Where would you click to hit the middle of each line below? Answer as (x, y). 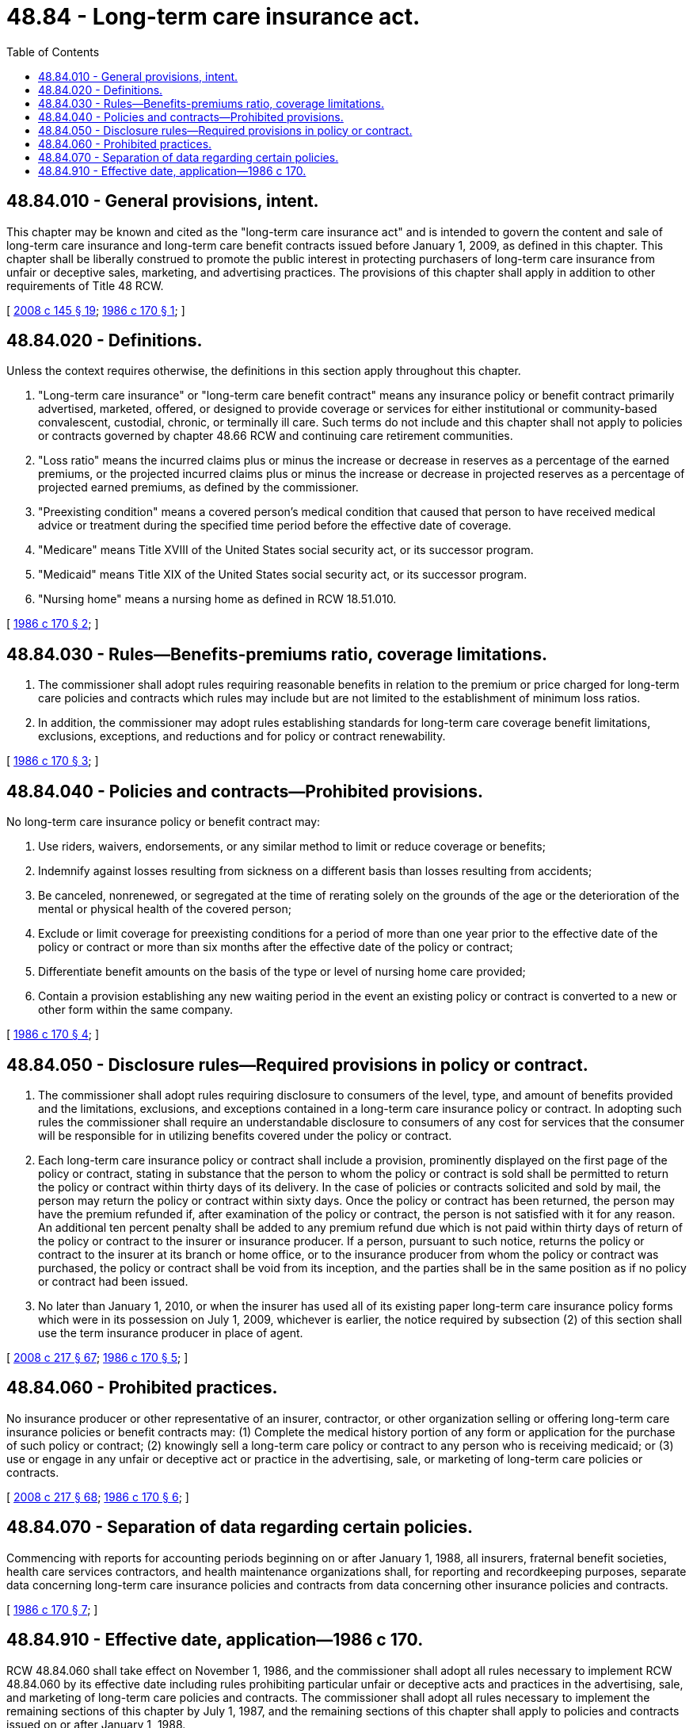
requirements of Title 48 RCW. (85, 285)
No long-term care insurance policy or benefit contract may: (164, 822)
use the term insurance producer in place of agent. (171, 1332)
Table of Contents (53, 52)
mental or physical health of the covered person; (165, 909)
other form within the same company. (135, 1010)
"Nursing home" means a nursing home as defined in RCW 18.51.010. (217, 599)
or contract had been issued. (113, 1281)
